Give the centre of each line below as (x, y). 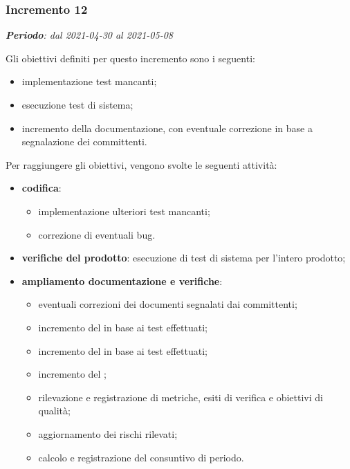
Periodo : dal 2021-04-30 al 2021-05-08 (89, 35)
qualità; (54, 411)
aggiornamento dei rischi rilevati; (108, 433)
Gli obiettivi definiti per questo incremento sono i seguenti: (130, 58)
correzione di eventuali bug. (97, 234)
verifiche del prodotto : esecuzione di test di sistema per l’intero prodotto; (184, 258)
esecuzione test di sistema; (77, 104)
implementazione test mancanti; (89, 81)
